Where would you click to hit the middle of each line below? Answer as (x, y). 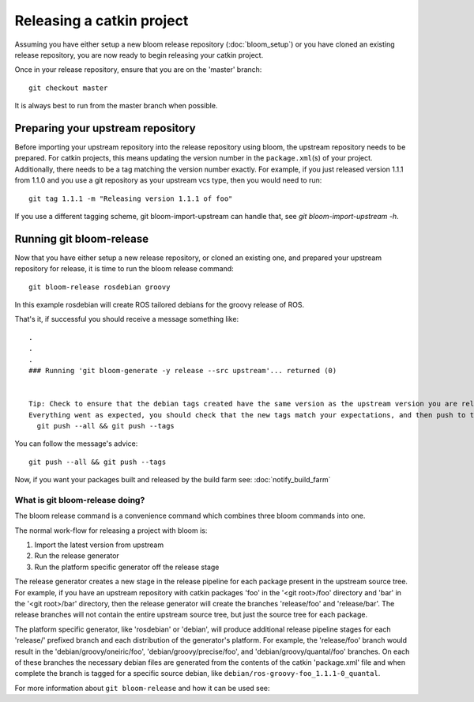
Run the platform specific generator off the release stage (127, 567)
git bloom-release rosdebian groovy (100, 287)
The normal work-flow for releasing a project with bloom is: (111, 530)
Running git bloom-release (82, 238)
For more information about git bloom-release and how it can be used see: (142, 688)
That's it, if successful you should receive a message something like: (127, 319)
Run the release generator (77, 556)
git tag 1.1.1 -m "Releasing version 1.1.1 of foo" (131, 198)
